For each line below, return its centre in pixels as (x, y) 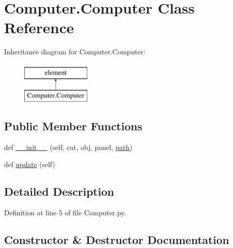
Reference (39, 27)
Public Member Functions (73, 126)
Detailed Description (59, 191)
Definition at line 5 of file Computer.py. (65, 212)
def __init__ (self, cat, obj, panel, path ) (68, 147)
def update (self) (30, 164)
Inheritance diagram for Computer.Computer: (75, 52)
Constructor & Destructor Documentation (117, 239)
